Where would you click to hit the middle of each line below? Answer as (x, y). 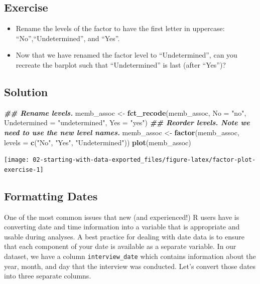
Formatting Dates (51, 196)
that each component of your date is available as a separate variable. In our (120, 246)
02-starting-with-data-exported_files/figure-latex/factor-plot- (144, 160)
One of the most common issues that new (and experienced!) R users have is (122, 217)
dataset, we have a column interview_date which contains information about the (130, 256)
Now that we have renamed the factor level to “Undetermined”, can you (126, 55)
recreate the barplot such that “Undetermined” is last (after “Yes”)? (121, 64)
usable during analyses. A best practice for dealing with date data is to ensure (124, 236)
